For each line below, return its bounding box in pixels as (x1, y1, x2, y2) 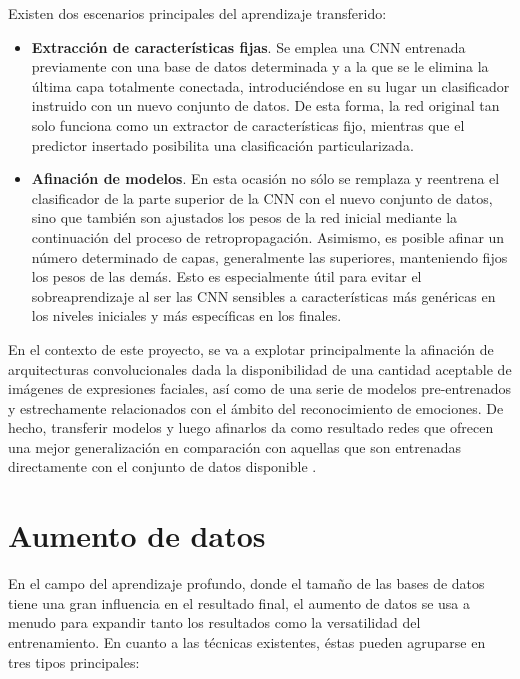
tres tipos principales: (8, 651, 140, 672)
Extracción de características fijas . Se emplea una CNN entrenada (31, 36, 466, 57)
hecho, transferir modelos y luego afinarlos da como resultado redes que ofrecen (8, 417, 494, 438)
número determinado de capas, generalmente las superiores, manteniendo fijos (31, 246, 508, 267)
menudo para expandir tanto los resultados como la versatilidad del (8, 612, 421, 633)
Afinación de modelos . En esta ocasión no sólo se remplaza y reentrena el (31, 168, 500, 189)
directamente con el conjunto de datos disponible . (8, 456, 317, 477)
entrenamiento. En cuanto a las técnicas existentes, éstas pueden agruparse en (8, 631, 486, 652)
